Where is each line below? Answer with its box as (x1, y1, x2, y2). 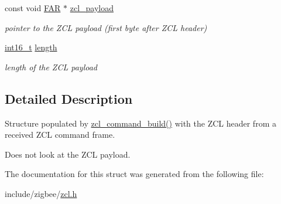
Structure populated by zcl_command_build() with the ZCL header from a (5, 117, 276, 129)
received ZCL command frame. (5, 128, 115, 141)
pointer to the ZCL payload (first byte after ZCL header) (5, 21, 207, 33)
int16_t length (5, 41, 57, 53)
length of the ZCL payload (5, 60, 97, 73)
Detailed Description (5, 89, 133, 107)
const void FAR (5, 2, 61, 13)
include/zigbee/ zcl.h (5, 187, 77, 199)
